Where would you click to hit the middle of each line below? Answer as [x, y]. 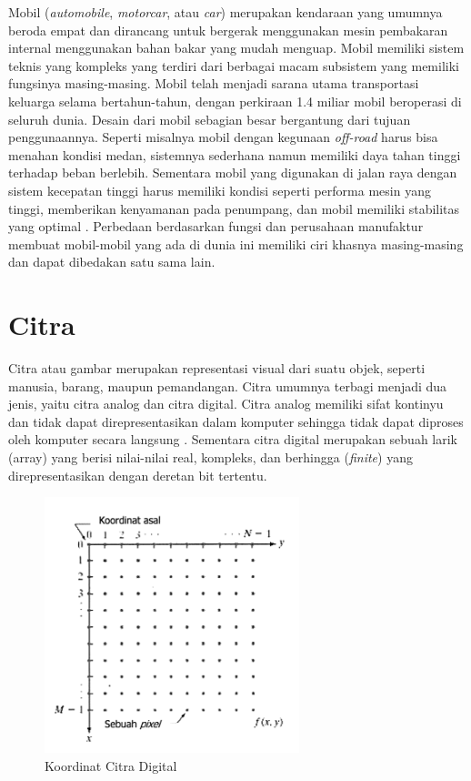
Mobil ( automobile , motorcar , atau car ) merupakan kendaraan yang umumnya [225, 12]
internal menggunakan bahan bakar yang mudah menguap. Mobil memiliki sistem [236, 48]
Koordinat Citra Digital [111, 765]
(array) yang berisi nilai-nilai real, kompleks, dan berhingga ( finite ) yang [210, 457]
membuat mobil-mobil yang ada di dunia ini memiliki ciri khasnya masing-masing [236, 243]
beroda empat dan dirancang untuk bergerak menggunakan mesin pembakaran [228, 30]
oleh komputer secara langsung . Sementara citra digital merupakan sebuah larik [233, 439]
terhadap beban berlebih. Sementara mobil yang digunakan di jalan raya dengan [233, 172]
